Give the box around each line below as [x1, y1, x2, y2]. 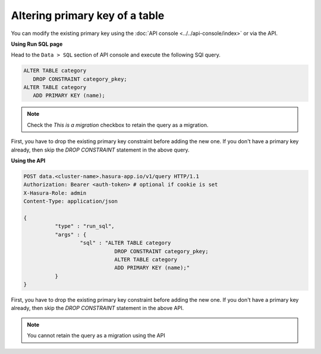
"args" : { [54, 231, 87, 238]
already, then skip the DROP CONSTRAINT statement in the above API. [11, 305, 184, 312]
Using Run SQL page [11, 40, 63, 48]
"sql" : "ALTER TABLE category [80, 239, 171, 246]
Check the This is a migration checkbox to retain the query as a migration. [27, 121, 209, 128]
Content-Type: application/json [23, 198, 118, 205]
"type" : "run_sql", [54, 223, 115, 230]
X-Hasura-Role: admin [23, 189, 87, 196]
